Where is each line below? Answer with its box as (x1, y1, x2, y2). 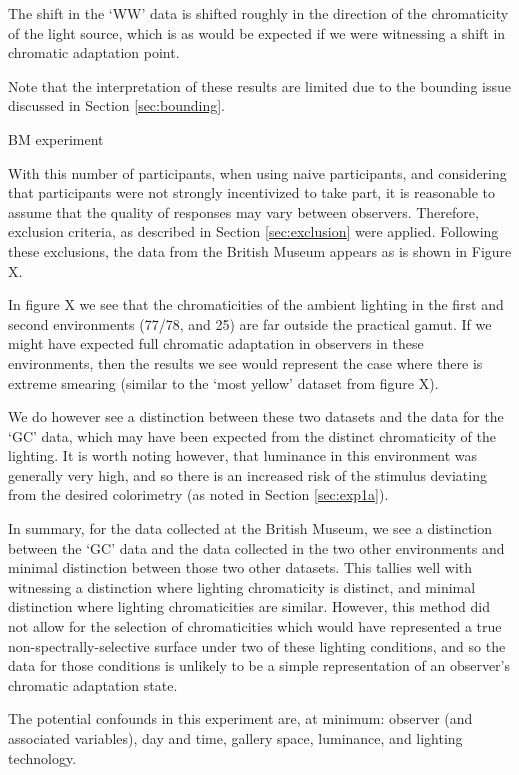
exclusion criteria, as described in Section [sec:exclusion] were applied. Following (8, 221, 499, 242)
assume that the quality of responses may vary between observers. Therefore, (8, 201, 479, 222)
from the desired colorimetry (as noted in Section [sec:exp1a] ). (8, 484, 389, 505)
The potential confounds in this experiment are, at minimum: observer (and (8, 708, 473, 729)
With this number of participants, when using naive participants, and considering (8, 162, 507, 183)
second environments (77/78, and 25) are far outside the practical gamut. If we (8, 313, 492, 334)
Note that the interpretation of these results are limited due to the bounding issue (8, 75, 511, 96)
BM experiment (8, 128, 104, 149)
